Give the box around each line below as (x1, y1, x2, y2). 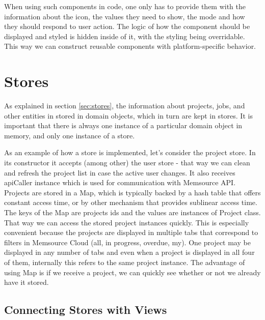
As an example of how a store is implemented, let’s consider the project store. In (4, 147, 256, 158)
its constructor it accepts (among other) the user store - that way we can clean (4, 157, 250, 168)
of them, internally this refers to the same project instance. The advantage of (4, 257, 245, 267)
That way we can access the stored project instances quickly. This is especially (4, 217, 249, 227)
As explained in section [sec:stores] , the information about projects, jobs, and (4, 100, 245, 111)
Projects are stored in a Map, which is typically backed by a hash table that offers (4, 187, 261, 197)
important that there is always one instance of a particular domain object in (4, 120, 243, 131)
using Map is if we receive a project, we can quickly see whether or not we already (4, 267, 261, 277)
